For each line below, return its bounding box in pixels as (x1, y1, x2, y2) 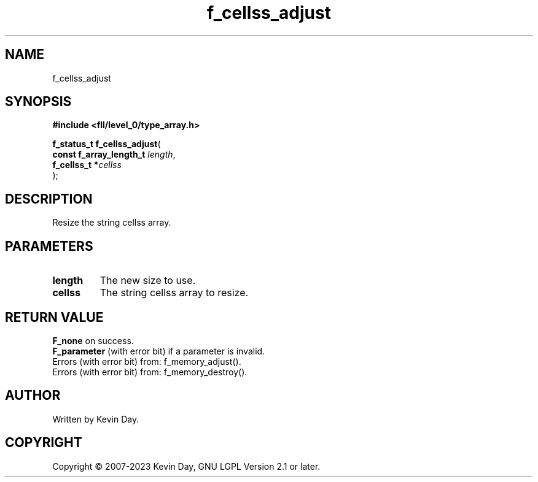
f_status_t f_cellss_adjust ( (52, 139, 161, 150)
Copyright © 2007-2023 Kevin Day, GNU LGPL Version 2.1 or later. (52, 461, 321, 472)
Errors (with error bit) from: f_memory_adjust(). (52, 356, 241, 367)
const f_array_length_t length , (52, 149, 176, 160)
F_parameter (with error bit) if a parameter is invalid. (52, 345, 265, 356)
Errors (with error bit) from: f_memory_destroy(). (52, 366, 248, 377)
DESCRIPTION (5, 191, 93, 207)
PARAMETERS (5, 238, 93, 254)
